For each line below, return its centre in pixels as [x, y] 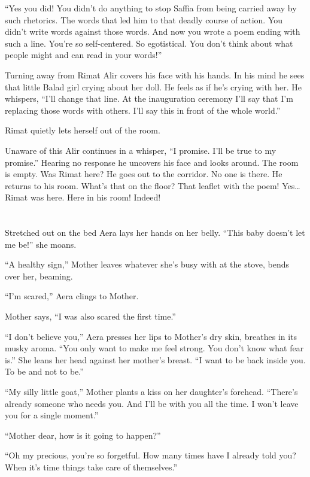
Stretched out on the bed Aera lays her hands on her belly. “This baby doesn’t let [155, 233]
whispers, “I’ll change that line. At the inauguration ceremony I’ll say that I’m [149, 98]
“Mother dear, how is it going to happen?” [83, 435]
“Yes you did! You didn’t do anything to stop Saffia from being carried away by [151, 8]
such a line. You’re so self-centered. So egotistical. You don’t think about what [149, 43]
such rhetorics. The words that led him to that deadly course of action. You [144, 19]
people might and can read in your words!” [83, 55]
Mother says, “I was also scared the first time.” [90, 316]
